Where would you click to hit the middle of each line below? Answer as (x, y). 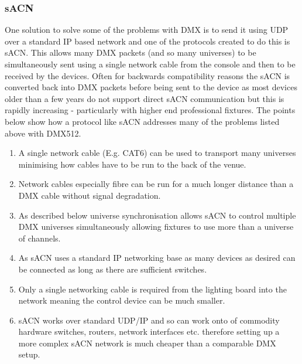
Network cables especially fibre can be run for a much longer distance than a (156, 184)
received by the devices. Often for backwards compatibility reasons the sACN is (147, 75)
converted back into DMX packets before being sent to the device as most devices (151, 87)
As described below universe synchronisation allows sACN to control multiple (157, 215)
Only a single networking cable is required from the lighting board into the (152, 289)
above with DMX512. (43, 133)
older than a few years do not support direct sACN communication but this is (145, 98)
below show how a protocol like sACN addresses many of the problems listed (142, 121)
